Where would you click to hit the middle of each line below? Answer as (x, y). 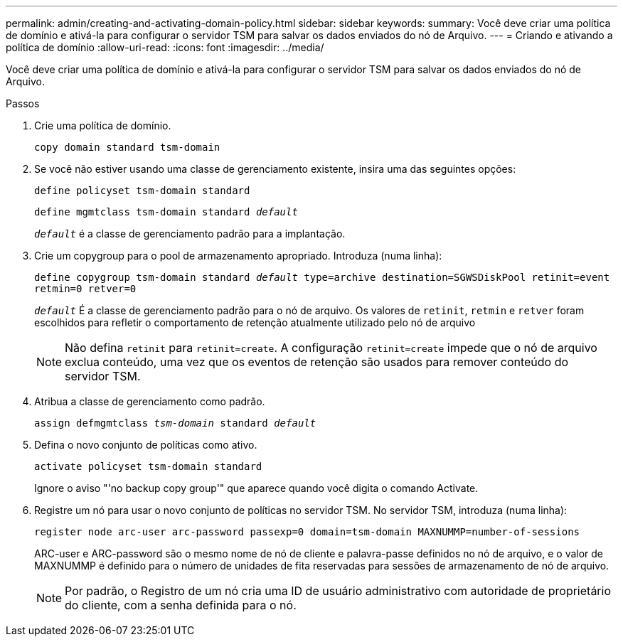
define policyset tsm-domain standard (142, 191)
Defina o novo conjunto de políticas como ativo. (146, 445)
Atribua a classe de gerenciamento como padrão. (150, 401)
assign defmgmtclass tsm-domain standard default (175, 423)
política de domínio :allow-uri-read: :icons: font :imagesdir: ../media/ (165, 47)
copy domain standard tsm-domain (127, 147)
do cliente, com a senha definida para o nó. (181, 605)
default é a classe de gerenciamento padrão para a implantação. (190, 234)
